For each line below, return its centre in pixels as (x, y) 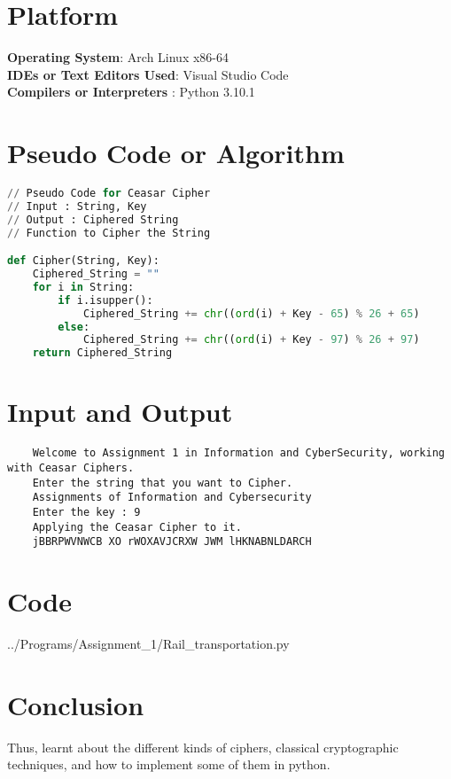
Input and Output (120, 412)
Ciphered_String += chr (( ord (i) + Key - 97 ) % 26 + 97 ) (251, 340)
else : (74, 327)
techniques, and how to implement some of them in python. (169, 764)
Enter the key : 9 (86, 512)
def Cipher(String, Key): (83, 261)
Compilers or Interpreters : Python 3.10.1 (131, 92)
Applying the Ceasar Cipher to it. (137, 527)
